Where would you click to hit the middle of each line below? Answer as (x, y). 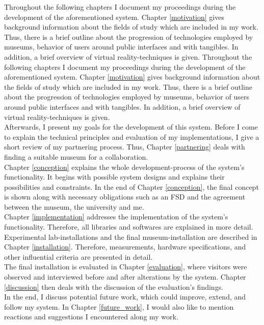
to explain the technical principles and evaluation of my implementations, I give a (132, 136)
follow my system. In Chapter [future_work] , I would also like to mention (119, 306)
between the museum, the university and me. (74, 206)
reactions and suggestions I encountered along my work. (91, 317)
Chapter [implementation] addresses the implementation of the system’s (116, 217)
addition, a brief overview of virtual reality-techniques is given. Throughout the (128, 56)
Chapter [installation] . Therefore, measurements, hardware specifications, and (125, 247)
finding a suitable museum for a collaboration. (76, 156)
